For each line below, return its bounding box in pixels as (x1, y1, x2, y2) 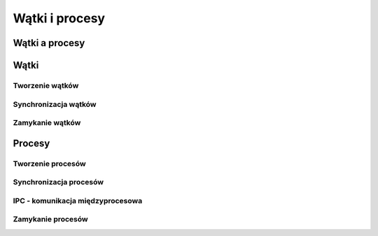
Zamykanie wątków (13, 118, 81, 128)
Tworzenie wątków (13, 80, 79, 90)
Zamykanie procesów (13, 214, 88, 224)
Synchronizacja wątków (13, 99, 97, 109)
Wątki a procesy (13, 37, 85, 49)
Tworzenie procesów (13, 158, 87, 168)
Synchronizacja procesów (13, 177, 104, 187)
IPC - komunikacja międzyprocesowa (13, 196, 143, 205)
